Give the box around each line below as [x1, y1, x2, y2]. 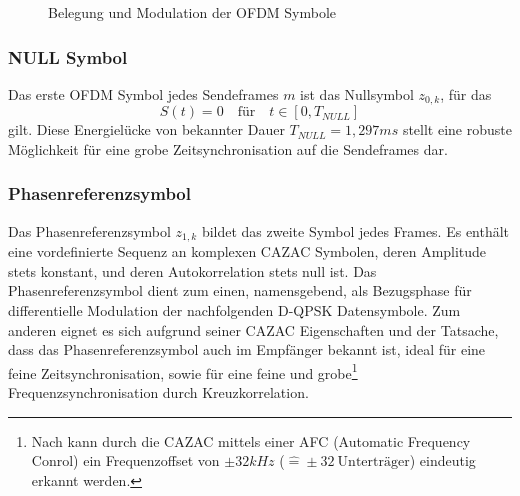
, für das [440, 83, 492, 104]
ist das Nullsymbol [300, 83, 414, 104]
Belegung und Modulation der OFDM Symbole [48, 2, 337, 22]
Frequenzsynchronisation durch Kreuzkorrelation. [8, 381, 309, 402]
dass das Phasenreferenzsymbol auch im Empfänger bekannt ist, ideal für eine [8, 339, 486, 360]
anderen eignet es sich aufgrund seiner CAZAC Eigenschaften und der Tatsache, [8, 319, 499, 340]
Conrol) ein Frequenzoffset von [31, 450, 220, 471]
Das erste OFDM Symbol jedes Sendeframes [8, 83, 279, 104]
